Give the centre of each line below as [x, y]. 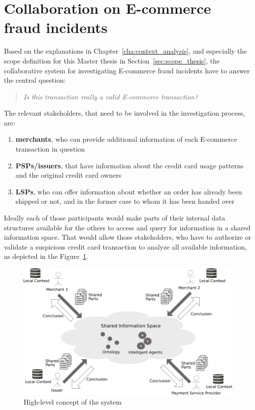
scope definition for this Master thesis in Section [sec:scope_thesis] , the [112, 60]
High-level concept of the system [73, 402]
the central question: [35, 80]
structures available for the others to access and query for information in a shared [127, 227]
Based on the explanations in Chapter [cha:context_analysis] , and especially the [126, 51]
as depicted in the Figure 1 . [46, 256]
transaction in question [50, 149]
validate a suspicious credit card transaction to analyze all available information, [126, 246]
